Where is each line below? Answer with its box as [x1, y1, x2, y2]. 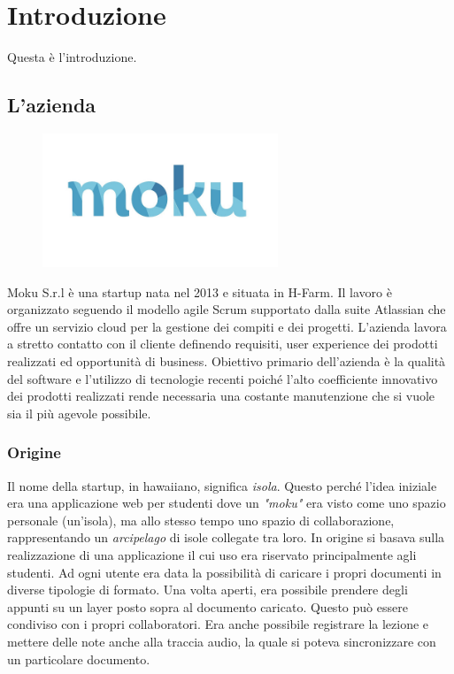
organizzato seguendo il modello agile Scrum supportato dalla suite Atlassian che [7, 300, 446, 318]
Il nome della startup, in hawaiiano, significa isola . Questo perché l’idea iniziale [7, 476, 437, 494]
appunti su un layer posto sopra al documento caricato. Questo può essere [7, 597, 408, 616]
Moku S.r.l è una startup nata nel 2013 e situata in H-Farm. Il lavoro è [7, 282, 392, 301]
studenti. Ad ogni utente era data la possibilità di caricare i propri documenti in [7, 563, 442, 581]
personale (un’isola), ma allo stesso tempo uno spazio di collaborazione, [7, 510, 395, 529]
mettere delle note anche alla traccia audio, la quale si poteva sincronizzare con [7, 632, 436, 650]
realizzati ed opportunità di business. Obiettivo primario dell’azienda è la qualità [7, 352, 446, 371]
